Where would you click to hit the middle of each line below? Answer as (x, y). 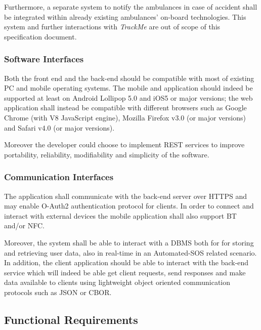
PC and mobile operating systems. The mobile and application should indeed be (128, 88)
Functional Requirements (71, 319)
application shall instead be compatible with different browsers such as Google (125, 108)
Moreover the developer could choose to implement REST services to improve (124, 145)
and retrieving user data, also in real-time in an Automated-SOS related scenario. (130, 252)
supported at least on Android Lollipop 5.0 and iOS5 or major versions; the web (128, 97)
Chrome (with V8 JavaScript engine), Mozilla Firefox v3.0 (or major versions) (125, 117)
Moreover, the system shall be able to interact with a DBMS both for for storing (129, 242)
